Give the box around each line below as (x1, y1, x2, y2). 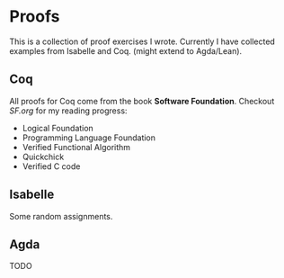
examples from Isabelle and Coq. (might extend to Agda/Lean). (9, 45, 243, 56)
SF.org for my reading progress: (9, 105, 128, 116)
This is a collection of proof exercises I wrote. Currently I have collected (9, 36, 276, 47)
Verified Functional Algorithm (22, 141, 131, 152)
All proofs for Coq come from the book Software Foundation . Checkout (9, 95, 275, 106)
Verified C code (22, 160, 81, 172)
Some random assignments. (9, 211, 113, 221)
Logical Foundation (22, 122, 94, 133)
